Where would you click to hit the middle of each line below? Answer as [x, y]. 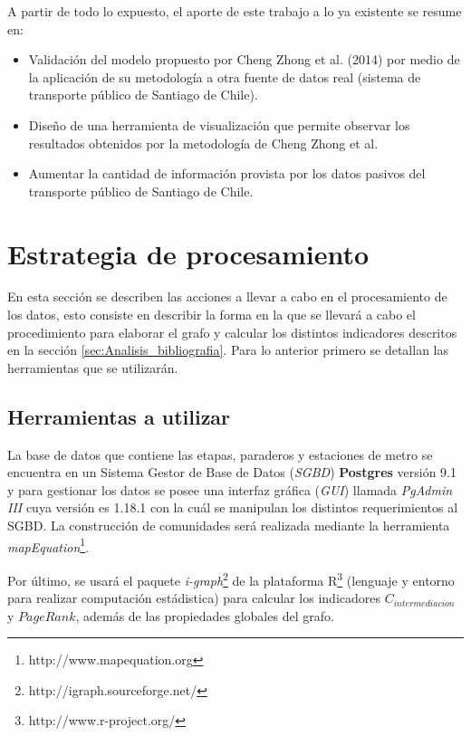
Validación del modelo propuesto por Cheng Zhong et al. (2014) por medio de [244, 59]
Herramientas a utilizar [119, 416]
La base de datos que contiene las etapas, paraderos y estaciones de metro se [220, 454]
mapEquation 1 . [48, 545]
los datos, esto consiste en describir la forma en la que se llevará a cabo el [211, 315]
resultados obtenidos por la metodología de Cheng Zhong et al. [203, 143]
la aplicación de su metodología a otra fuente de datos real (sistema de [225, 76]
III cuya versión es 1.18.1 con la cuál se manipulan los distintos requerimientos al [233, 507]
